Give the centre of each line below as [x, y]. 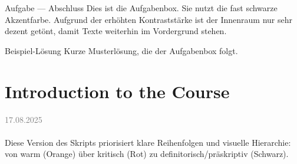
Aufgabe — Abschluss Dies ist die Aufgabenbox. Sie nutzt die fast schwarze [141, 8]
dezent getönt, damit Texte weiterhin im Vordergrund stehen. [116, 31]
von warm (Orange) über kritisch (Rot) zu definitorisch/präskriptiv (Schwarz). [147, 154]
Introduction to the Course [117, 91]
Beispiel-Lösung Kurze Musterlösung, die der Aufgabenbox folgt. [121, 50]
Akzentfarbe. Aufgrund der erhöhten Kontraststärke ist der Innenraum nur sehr [149, 19]
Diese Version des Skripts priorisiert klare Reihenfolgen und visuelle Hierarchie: [148, 142]
